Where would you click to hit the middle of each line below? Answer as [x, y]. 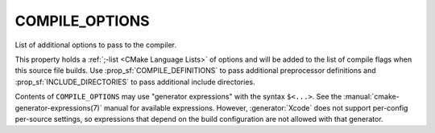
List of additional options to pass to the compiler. [96, 45]
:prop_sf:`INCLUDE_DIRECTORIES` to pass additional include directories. [135, 82]
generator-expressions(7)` [58, 107]
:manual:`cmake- [372, 97]
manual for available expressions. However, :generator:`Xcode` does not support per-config [256, 107]
